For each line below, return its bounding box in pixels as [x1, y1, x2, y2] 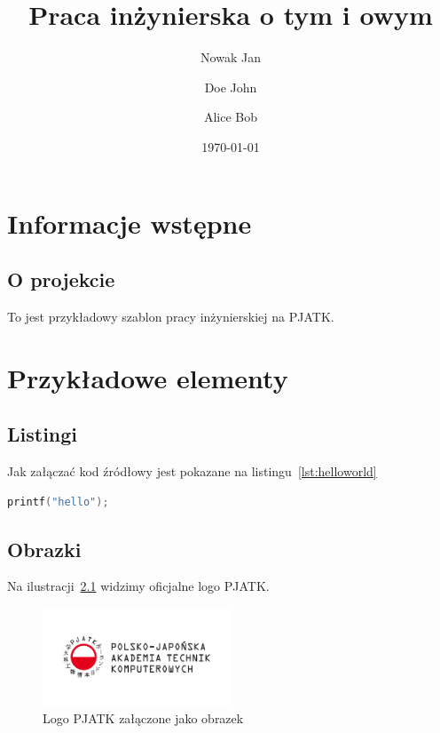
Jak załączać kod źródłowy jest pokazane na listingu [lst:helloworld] [7, 462, 377, 481]
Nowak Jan [200, 48, 261, 67]
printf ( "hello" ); [7, 495, 109, 508]
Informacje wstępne [7, 204, 252, 241]
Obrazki [7, 535, 82, 562]
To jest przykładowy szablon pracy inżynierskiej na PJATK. [7, 307, 334, 325]
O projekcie [7, 266, 115, 293]
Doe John [204, 77, 257, 96]
